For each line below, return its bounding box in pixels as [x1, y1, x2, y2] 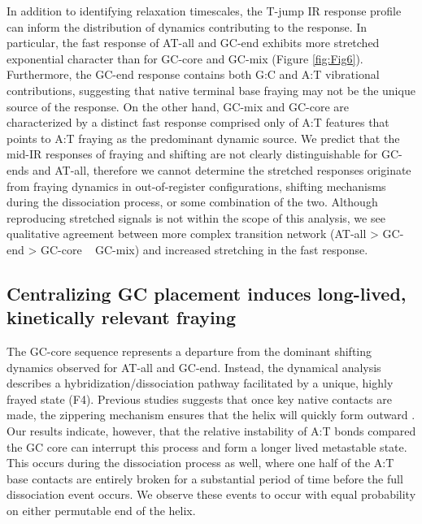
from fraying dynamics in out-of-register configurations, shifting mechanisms [7, 177, 386, 194]
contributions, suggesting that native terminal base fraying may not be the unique [7, 81, 415, 98]
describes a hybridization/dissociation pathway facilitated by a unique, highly [7, 375, 394, 392]
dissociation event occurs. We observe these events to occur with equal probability [7, 486, 416, 503]
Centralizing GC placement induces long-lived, [7, 280, 407, 305]
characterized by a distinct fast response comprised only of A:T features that [7, 114, 389, 131]
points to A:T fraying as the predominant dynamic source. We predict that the [7, 129, 400, 146]
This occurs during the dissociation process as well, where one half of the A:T [7, 454, 394, 471]
